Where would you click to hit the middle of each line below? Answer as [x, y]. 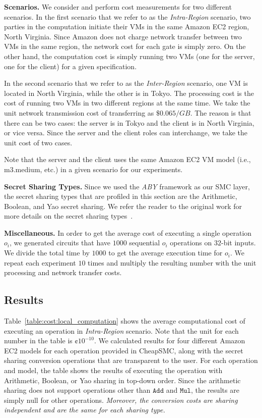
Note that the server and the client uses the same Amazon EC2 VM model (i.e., [127, 159]
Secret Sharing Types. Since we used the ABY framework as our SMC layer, [127, 186]
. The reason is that [221, 112]
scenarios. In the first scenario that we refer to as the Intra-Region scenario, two [127, 16]
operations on [191, 243]
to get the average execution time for [166, 253]
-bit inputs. [239, 243]
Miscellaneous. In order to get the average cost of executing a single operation [128, 232]
